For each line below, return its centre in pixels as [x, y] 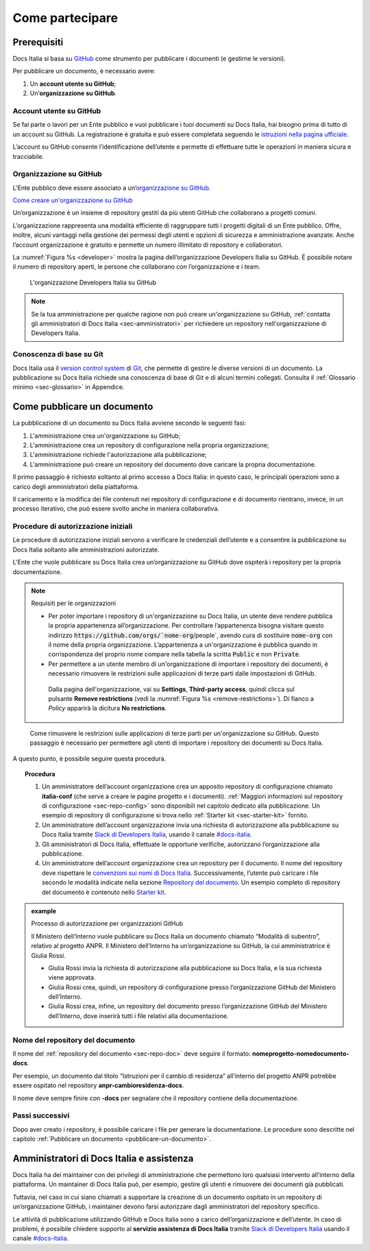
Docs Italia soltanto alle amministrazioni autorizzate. [86, 549]
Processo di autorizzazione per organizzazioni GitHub [107, 924]
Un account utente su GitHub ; [73, 84]
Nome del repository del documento [74, 1040]
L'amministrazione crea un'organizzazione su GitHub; [105, 436]
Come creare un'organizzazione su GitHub [73, 200]
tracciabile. [28, 156]
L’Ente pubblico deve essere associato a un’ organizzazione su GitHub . [112, 188]
